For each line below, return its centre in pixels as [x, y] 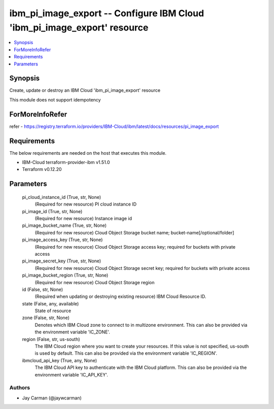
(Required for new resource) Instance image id [83, 218]
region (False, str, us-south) [51, 339]
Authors [20, 388]
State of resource [53, 311]
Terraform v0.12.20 [42, 169]
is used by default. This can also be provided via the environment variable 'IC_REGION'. [126, 353]
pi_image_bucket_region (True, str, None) [65, 275]
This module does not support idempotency [55, 99]
